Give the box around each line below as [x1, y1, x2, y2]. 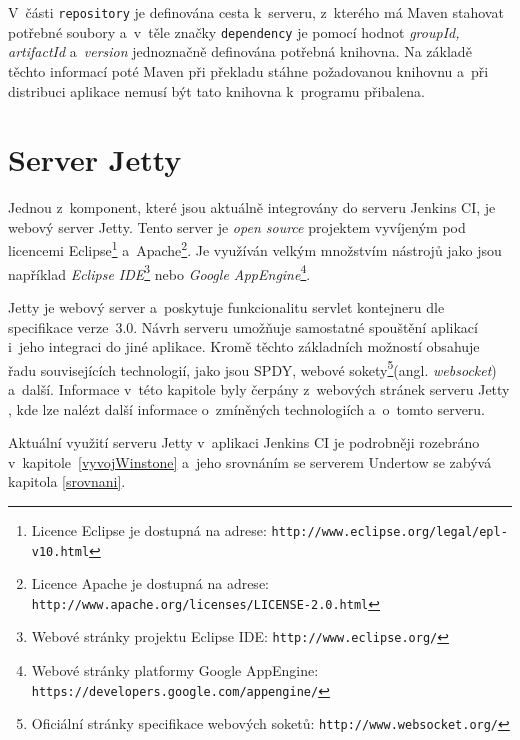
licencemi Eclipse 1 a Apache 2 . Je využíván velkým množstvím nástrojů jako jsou [8, 237, 502, 261]
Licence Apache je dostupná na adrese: [31, 573, 269, 594]
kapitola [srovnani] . [8, 471, 126, 492]
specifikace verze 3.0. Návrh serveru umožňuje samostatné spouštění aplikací [8, 316, 478, 337]
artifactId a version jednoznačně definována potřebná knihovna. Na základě [8, 41, 472, 62]
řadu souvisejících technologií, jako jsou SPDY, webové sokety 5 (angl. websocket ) [8, 356, 497, 380]
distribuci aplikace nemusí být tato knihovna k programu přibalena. [8, 80, 425, 101]
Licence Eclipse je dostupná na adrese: [31, 519, 267, 540]
